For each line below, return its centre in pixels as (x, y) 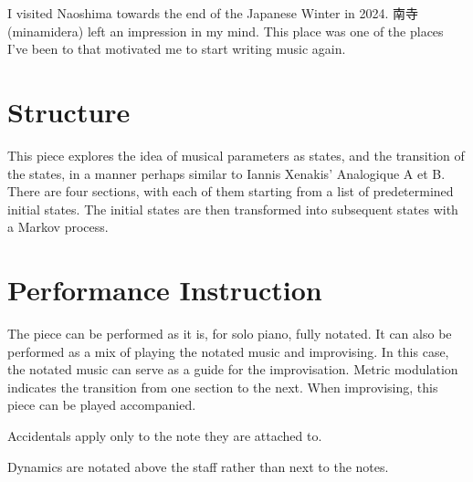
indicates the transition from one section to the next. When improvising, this (223, 387)
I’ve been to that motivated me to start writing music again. (177, 49)
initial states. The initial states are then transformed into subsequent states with (233, 209)
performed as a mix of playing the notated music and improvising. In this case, (228, 351)
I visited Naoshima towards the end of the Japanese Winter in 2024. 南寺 (213, 13)
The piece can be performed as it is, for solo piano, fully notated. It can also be (230, 333)
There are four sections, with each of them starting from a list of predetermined (231, 191)
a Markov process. (58, 227)
